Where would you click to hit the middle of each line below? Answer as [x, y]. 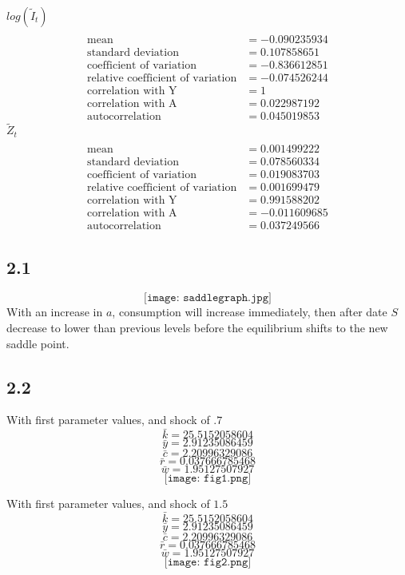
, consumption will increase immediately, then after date [250, 312]
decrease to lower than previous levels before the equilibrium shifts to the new [197, 327]
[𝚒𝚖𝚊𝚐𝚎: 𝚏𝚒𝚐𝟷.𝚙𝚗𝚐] [208, 479]
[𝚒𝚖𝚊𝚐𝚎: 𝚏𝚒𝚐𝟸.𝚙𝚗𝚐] [208, 562]
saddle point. [38, 343]
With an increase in [55, 312]
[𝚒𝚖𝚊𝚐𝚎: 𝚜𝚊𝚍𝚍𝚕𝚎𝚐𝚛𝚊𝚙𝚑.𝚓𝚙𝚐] [208, 298]
